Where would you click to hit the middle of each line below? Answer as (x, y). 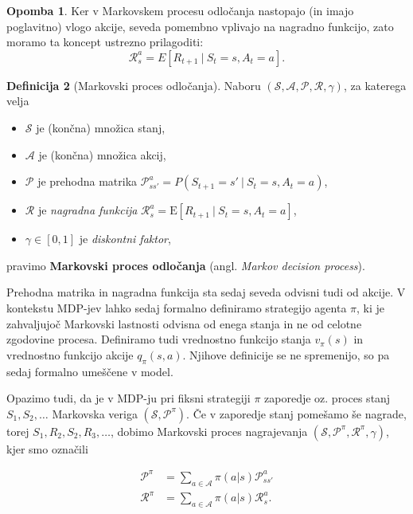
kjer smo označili (47, 448)
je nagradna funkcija (88, 210)
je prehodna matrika (88, 181)
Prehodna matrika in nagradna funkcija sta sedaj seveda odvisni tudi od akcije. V (206, 292)
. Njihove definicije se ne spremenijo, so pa (286, 354)
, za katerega (375, 85)
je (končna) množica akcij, (102, 154)
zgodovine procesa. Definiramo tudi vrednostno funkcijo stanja (159, 339)
